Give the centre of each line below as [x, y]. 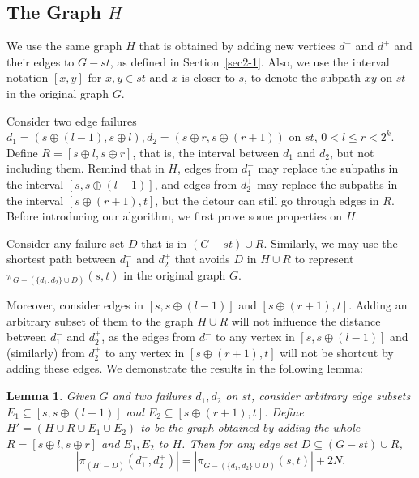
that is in [164, 243]
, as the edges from [148, 337]
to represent [324, 259]
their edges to [41, 61]
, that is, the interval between [206, 152]
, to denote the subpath [303, 77]
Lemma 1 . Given [51, 396]
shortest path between [62, 259]
